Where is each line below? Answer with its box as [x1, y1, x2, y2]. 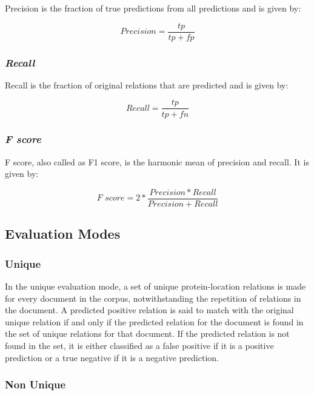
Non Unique [5, 377, 66, 392]
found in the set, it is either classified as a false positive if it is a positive [5, 339, 274, 351]
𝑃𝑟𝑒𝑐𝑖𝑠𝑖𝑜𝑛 [120, 27, 156, 36]
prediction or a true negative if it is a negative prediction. [5, 351, 219, 363]
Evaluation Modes [5, 224, 121, 243]
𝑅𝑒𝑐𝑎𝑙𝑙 [125, 104, 150, 113]
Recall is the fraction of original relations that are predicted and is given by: [5, 78, 289, 91]
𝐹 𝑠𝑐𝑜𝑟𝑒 [96, 194, 125, 203]
